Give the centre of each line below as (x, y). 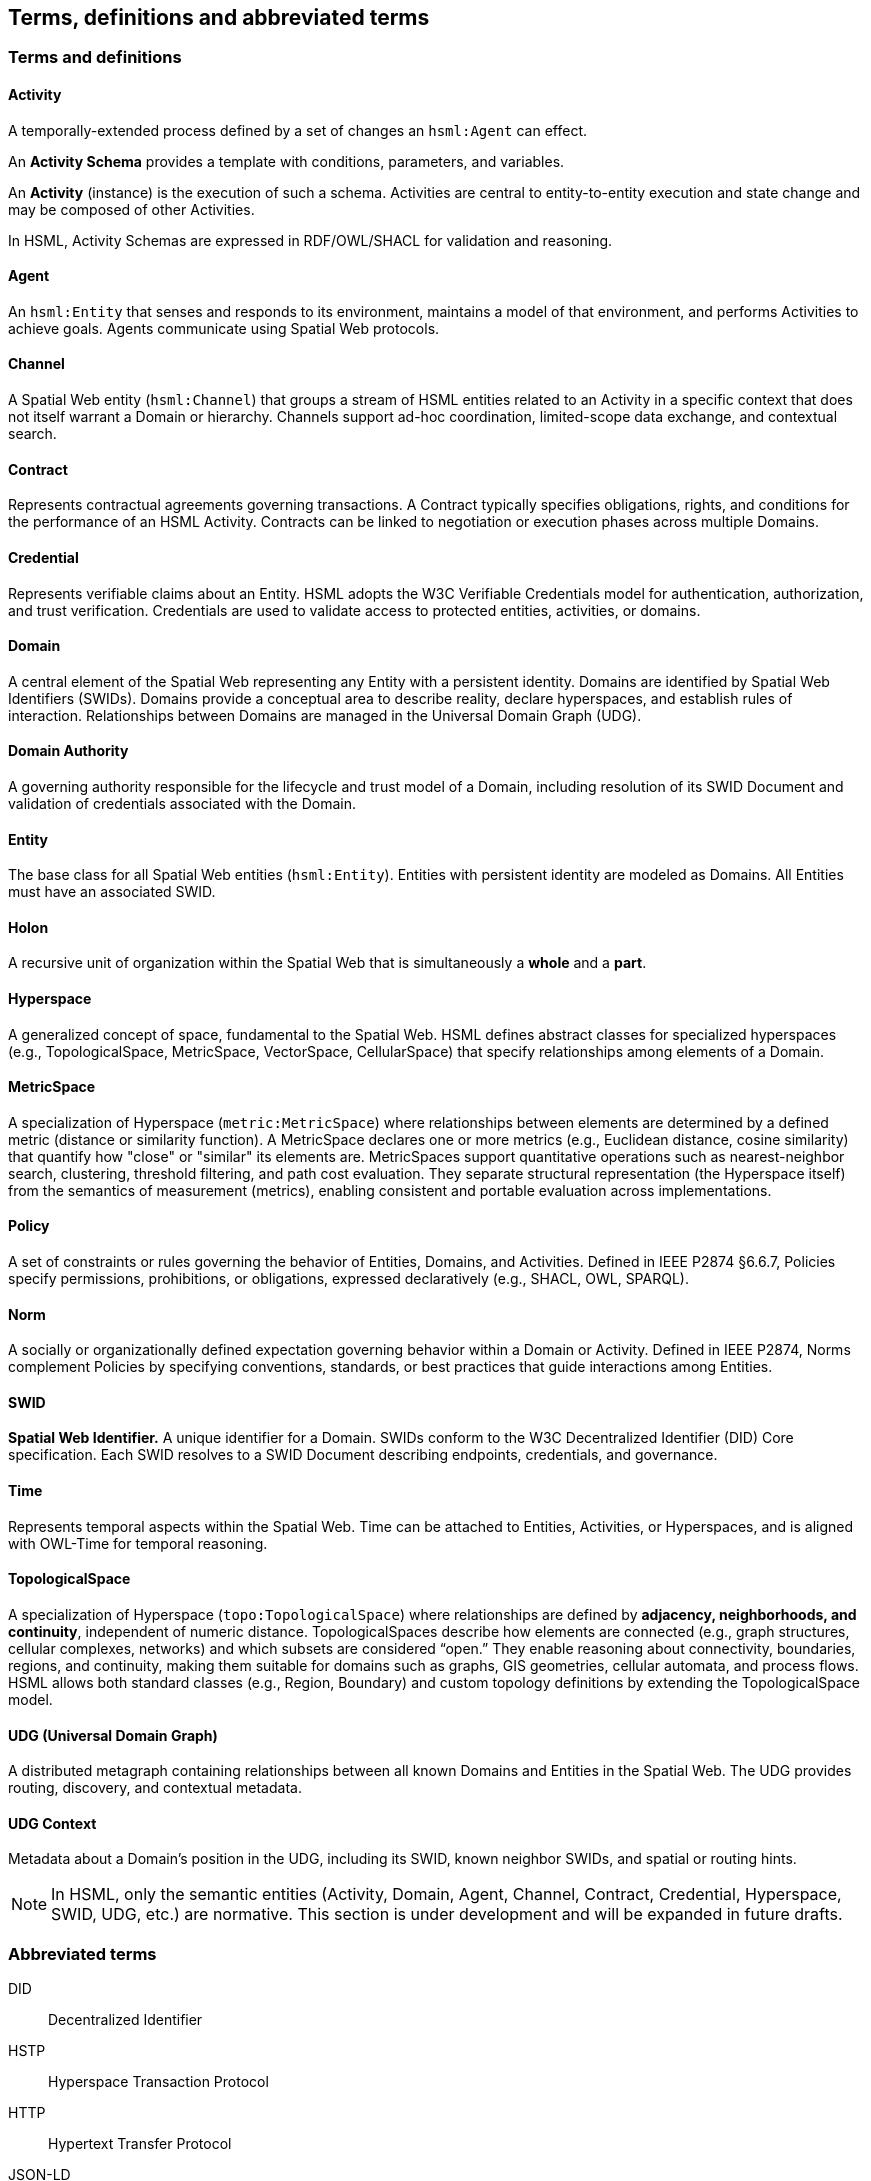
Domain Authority (68, 751)
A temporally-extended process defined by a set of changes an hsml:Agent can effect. (298, 130)
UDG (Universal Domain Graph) (113, 1735)
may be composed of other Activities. (131, 209)
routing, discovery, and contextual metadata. (155, 1788)
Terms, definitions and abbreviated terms (219, 17)
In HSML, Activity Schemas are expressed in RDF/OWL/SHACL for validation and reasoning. (310, 240)
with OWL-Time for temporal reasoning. (138, 1543)
